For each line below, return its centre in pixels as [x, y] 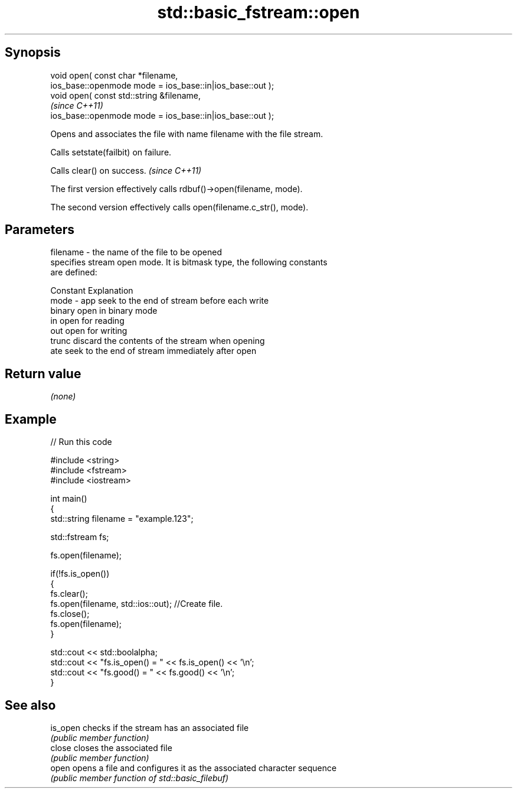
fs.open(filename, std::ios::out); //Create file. [137, 604]
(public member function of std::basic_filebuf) [140, 778]
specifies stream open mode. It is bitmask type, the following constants [189, 262]
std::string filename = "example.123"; [122, 519]
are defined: [74, 272]
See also [30, 705]
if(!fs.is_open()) [80, 574]
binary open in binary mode [104, 311]
